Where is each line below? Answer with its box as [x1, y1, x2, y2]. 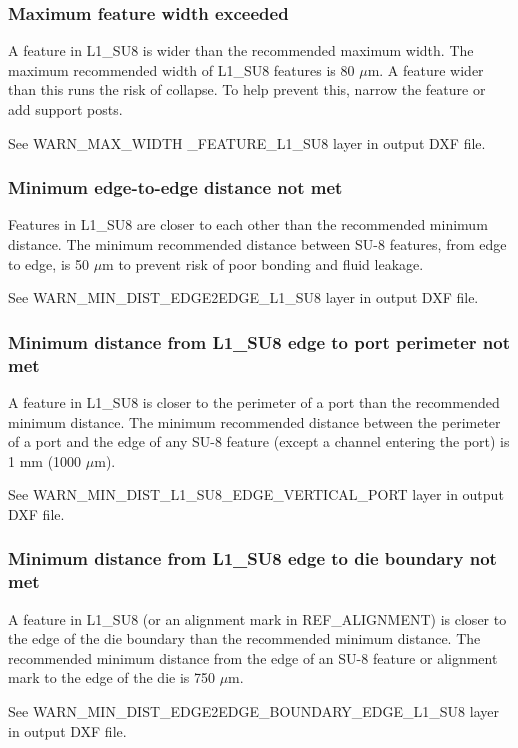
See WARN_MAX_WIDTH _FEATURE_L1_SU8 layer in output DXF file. [8, 132, 486, 153]
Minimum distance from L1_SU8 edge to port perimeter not [8, 329, 511, 354]
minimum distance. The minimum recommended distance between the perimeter [8, 411, 501, 432]
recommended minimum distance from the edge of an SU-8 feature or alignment [8, 647, 498, 668]
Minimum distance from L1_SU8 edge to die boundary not [8, 546, 497, 571]
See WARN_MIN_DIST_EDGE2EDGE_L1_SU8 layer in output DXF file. [8, 287, 479, 308]
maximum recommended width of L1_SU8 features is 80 [8, 59, 355, 80]
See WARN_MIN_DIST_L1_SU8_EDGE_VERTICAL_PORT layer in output [8, 484, 504, 505]
